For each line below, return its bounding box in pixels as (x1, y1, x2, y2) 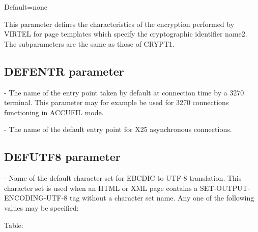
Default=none (4, 2, 47, 12)
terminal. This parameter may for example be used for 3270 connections (4, 97, 229, 108)
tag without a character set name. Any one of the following (70, 192, 254, 203)
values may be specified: (4, 202, 79, 213)
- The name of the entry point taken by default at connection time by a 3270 (4, 87, 244, 97)
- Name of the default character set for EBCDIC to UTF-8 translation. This (4, 173, 242, 183)
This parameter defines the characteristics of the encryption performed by (4, 18, 235, 29)
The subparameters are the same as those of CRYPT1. (4, 38, 175, 49)
